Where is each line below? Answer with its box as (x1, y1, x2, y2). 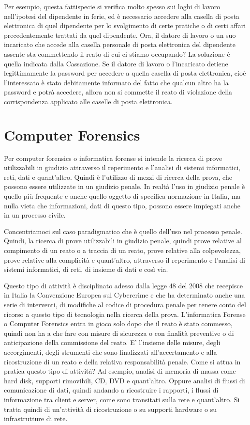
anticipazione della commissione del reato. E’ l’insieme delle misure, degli (4, 337, 221, 347)
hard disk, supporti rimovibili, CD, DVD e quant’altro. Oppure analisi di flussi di (4, 375, 245, 385)
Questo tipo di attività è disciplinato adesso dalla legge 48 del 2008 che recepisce (4, 280, 243, 290)
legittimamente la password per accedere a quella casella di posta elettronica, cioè (4, 68, 246, 78)
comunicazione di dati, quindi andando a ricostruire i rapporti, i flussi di (4, 385, 219, 395)
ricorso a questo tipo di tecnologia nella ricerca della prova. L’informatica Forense (4, 309, 246, 319)
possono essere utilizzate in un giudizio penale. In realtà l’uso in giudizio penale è (4, 181, 245, 191)
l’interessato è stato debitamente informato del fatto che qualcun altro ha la (4, 77, 229, 87)
